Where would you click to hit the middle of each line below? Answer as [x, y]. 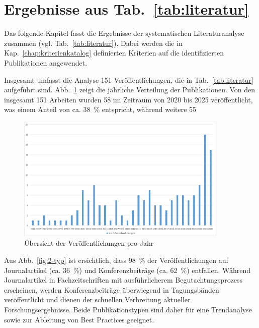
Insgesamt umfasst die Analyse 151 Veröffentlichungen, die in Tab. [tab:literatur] [129, 79]
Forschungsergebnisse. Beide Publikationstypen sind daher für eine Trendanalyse [128, 309]
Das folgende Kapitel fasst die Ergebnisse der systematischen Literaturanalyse [124, 33]
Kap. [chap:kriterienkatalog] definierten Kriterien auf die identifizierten [114, 53]
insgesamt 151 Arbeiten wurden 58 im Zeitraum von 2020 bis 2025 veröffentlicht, [128, 99]
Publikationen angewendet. [46, 62]
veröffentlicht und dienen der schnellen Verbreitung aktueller [97, 299]
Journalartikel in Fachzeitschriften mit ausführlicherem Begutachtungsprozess [123, 280]
